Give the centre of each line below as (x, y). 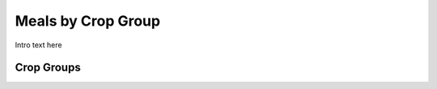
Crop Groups (48, 68)
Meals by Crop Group (88, 21)
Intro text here (38, 45)
